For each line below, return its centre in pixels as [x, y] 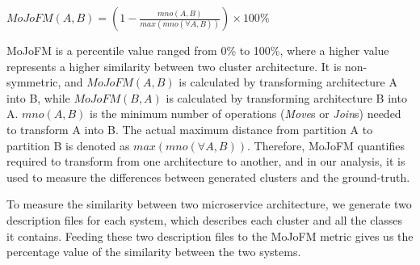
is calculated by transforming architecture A [288, 82]
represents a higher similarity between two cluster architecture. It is [174, 66]
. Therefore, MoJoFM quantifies [325, 145]
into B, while [38, 97]
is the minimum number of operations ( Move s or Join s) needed [246, 114]
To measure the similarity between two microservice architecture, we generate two [209, 204]
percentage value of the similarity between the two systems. [154, 252]
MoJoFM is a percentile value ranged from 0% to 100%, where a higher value [198, 50]
